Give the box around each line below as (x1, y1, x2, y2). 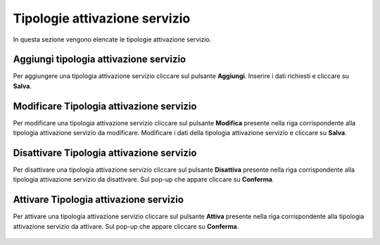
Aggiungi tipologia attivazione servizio (13, 54, 186, 65)
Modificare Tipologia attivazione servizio (13, 100, 197, 112)
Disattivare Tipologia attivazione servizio (13, 146, 197, 158)
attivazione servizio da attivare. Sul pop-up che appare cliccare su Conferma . (13, 222, 239, 230)
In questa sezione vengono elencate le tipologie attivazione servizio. (13, 35, 212, 44)
